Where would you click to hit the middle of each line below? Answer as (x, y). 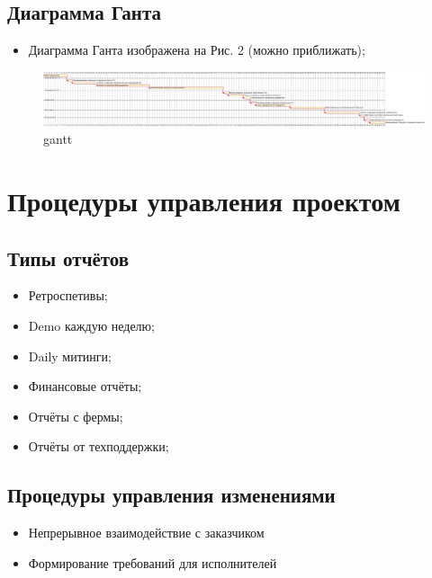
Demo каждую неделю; (91, 326)
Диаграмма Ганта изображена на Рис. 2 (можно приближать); (197, 50)
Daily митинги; (70, 356)
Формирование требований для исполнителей (153, 562)
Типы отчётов (68, 258)
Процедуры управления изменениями (171, 495)
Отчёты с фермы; (76, 416)
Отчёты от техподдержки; (99, 446)
